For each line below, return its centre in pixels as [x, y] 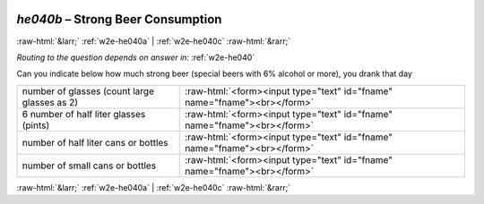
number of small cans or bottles [89, 166]
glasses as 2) [50, 102]
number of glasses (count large [88, 91]
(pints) [36, 125]
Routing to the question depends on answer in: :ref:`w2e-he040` [136, 57]
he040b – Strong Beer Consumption [119, 19]
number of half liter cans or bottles [95, 142]
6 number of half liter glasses [84, 114]
